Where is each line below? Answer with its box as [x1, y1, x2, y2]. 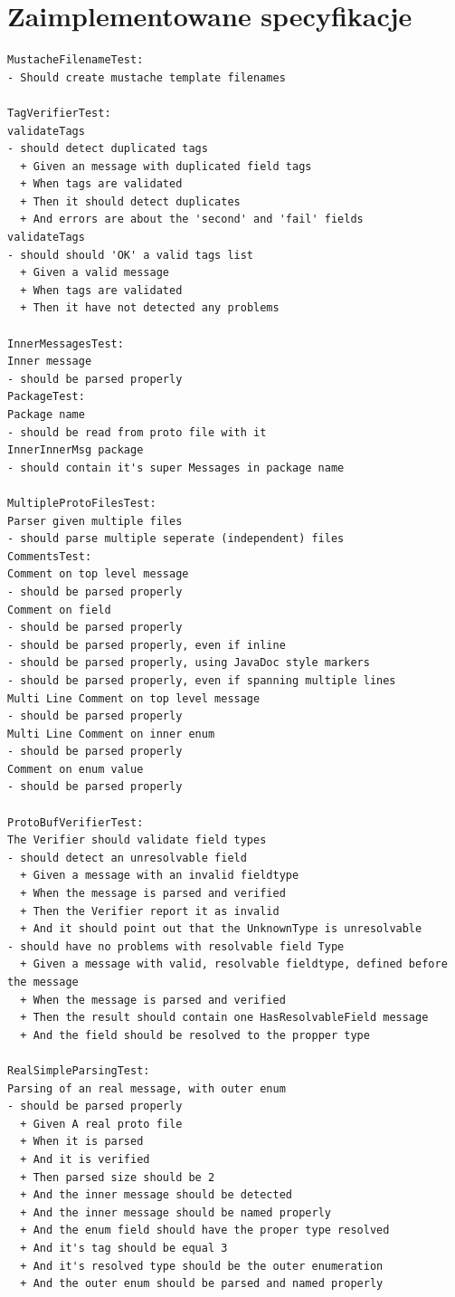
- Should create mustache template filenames [7, 71, 286, 84]
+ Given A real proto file [20, 1117, 183, 1130]
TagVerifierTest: [7, 106, 111, 119]
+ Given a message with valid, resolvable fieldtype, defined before [20, 958, 448, 971]
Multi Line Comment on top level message [7, 691, 261, 705]
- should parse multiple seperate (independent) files [7, 532, 345, 546]
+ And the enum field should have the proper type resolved [20, 1224, 390, 1237]
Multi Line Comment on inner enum [7, 727, 215, 740]
